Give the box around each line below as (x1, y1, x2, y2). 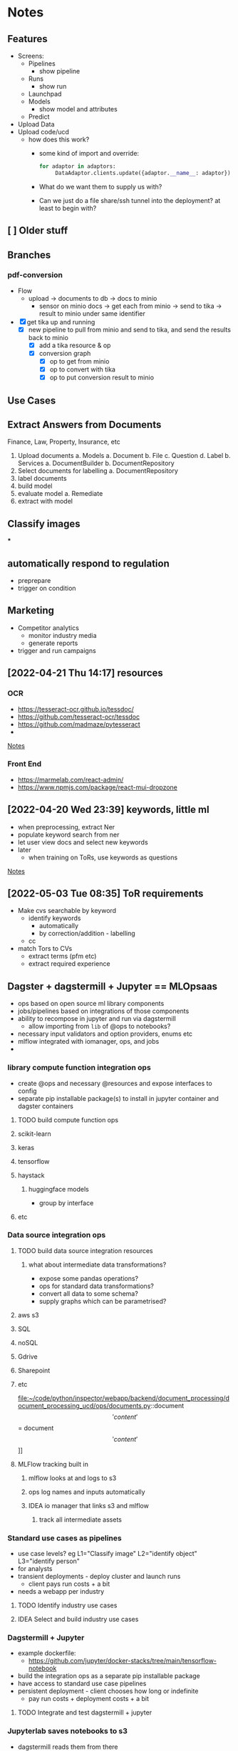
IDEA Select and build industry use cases (17, 1615, 139, 1624)
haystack (17, 1171, 45, 1179)
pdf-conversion (7, 270, 63, 280)
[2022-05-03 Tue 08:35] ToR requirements (7, 887, 204, 900)
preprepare (17, 577, 51, 585)
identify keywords (28, 914, 81, 922)
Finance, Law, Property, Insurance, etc (7, 437, 120, 447)
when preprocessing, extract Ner (17, 822, 115, 831)
